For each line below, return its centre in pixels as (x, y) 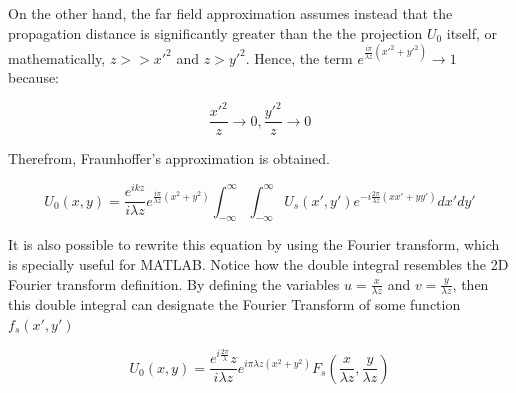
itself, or (472, 32)
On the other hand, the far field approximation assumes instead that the (230, 13)
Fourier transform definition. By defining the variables (174, 283)
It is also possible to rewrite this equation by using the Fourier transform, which (254, 244)
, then (470, 283)
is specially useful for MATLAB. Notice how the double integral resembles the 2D (258, 263)
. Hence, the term (299, 57)
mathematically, (57, 57)
